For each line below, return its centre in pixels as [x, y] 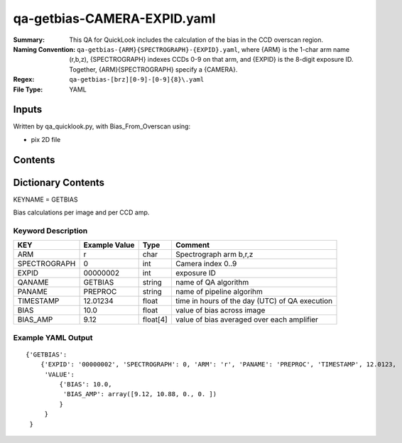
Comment [192, 245]
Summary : [29, 40]
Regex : [24, 80]
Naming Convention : [44, 49]
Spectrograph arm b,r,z [214, 254]
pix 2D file [46, 139]
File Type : [28, 89]
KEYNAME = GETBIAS [45, 199]
